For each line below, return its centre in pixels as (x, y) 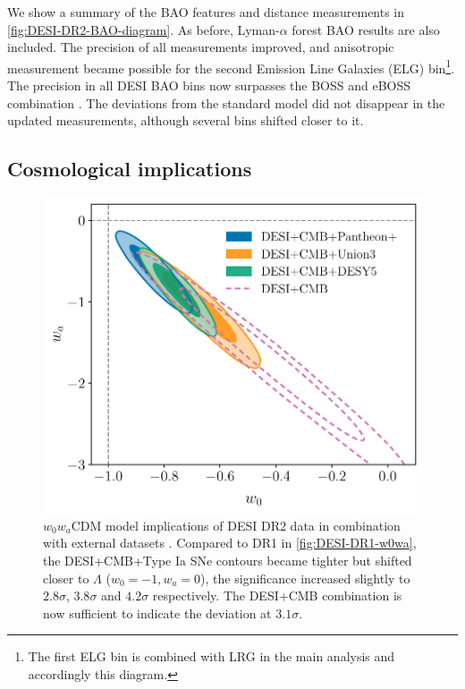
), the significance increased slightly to (305, 578)
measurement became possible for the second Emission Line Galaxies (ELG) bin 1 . (231, 66)
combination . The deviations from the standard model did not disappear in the (226, 102)
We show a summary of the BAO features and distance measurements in (206, 12)
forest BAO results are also (366, 29)
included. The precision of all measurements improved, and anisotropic (201, 47)
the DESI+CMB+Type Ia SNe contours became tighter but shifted (228, 560)
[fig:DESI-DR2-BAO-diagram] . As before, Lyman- (144, 29)
